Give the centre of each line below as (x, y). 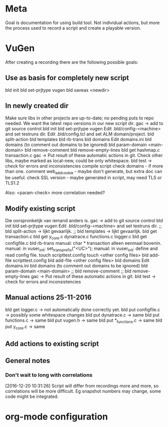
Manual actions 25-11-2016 (48, 297)
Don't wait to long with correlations (49, 375)
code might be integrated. (32, 396)
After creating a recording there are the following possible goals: (72, 62)
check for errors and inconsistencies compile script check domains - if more (84, 166)
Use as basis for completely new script (67, 78)
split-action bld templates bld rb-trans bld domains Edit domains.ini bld (78, 139)
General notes (28, 361)
